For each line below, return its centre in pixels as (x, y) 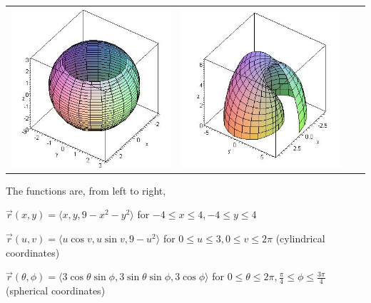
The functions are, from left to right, (86, 190)
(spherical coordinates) (56, 291)
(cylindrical (300, 238)
